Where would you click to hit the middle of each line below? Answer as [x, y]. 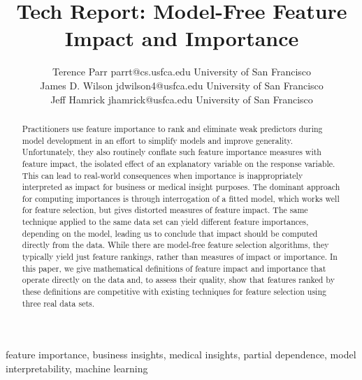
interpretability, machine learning [77, 368]
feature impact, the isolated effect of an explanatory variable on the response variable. [179, 163]
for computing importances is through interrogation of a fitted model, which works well [181, 198]
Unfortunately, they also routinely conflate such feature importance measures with [172, 152]
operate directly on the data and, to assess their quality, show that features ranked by [178, 280]
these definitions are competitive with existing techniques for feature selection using [174, 292]
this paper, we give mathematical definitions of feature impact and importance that [174, 268]
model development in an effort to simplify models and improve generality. [158, 140]
